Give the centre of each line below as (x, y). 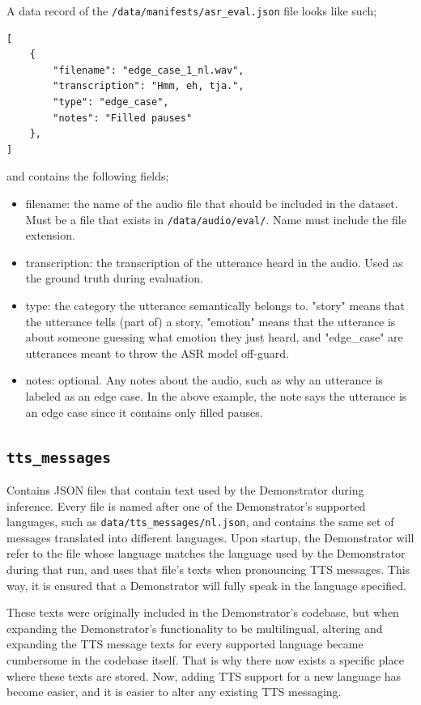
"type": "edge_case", (111, 102)
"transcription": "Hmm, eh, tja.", (149, 86)
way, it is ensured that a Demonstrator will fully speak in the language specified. (206, 585)
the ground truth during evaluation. (114, 278)
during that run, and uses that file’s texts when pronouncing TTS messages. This (208, 569)
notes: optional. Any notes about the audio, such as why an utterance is (204, 380)
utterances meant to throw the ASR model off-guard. (157, 352)
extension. (50, 235)
